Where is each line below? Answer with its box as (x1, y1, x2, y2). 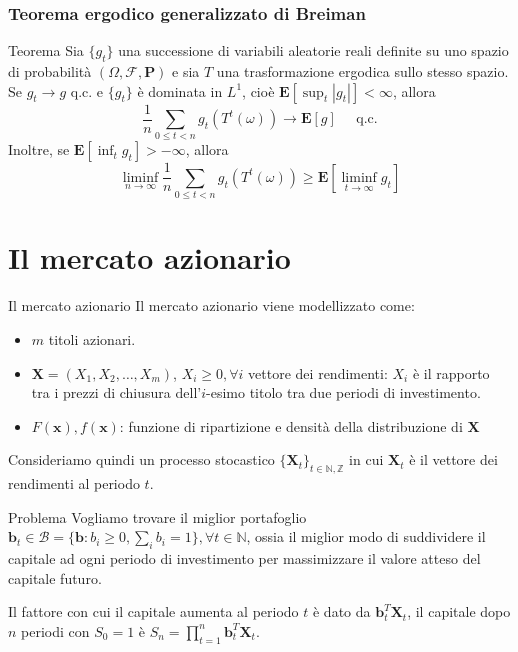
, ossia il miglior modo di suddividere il (246, 526, 486, 547)
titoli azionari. (48, 328, 136, 349)
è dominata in (137, 80, 223, 101)
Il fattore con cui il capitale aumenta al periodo (8, 601, 299, 622)
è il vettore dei (409, 449, 498, 470)
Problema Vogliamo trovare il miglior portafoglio (8, 506, 307, 527)
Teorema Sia (8, 40, 84, 61)
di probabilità (8, 61, 92, 82)
